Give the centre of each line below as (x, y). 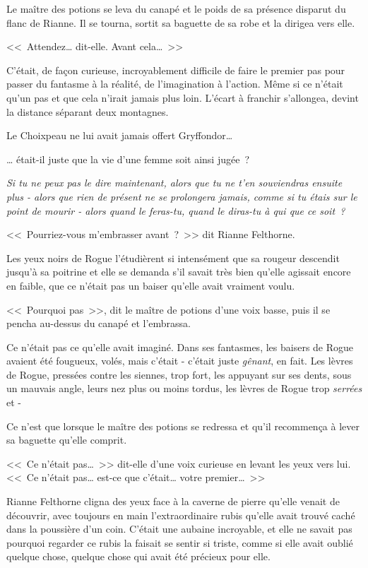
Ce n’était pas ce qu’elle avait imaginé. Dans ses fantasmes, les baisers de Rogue (180, 347)
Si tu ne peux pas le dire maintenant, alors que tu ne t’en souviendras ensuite (174, 183)
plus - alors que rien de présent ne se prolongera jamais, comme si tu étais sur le (182, 196)
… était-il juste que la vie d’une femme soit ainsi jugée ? (128, 159)
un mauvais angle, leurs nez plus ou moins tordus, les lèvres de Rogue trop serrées (184, 388)
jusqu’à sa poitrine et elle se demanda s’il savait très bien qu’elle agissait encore (179, 272)
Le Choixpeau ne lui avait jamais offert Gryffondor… (120, 135)
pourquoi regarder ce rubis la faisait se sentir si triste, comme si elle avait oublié (180, 542)
